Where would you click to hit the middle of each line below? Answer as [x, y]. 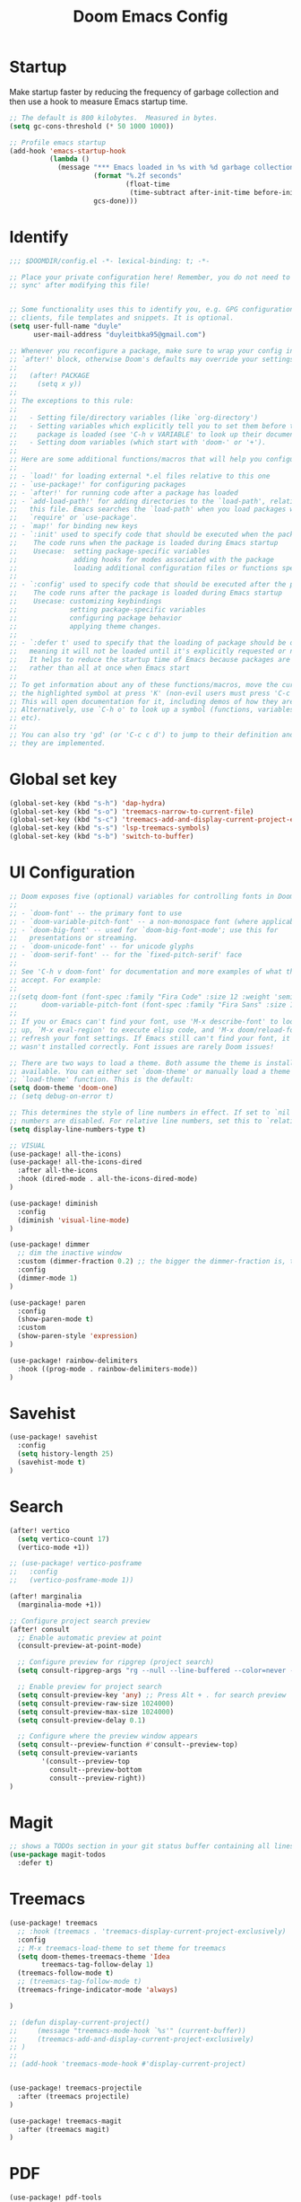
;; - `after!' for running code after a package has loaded [124, 493]
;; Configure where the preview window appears [108, 1736]
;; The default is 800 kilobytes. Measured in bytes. [114, 118]
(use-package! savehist [54, 1437]
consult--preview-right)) [97, 1778]
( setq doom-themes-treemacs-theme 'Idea [94, 1956]
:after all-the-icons [58, 1171]
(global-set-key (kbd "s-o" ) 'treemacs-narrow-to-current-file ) [132, 811]
